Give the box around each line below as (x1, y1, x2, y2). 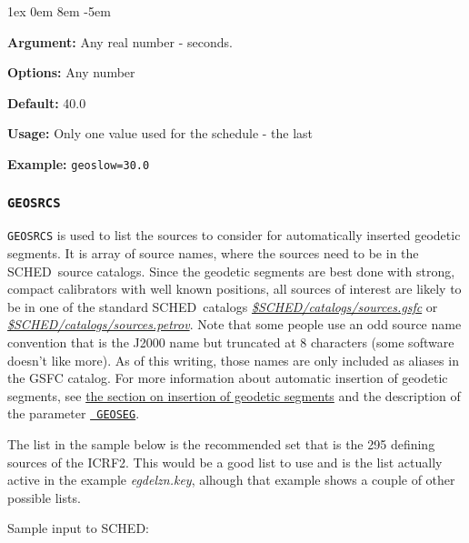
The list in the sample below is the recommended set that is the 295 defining (7, 435, 435, 454)
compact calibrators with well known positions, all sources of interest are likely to (7, 279, 462, 298)
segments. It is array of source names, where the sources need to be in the (7, 244, 419, 263)
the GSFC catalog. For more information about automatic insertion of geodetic (7, 368, 448, 387)
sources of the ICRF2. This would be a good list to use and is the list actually (7, 452, 443, 471)
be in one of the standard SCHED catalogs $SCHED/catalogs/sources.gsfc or (7, 297, 438, 316)
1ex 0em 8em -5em (7, 2, 111, 20)
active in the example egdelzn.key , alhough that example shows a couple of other (7, 470, 455, 489)
